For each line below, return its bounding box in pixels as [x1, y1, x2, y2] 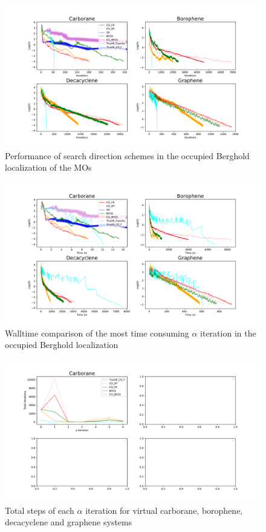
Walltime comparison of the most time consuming [5, 326, 189, 339]
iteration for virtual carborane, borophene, [85, 504, 243, 516]
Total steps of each [5, 504, 74, 516]
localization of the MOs [5, 161, 92, 174]
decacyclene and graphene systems [5, 516, 132, 528]
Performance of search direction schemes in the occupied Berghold [5, 149, 250, 162]
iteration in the [200, 326, 256, 339]
